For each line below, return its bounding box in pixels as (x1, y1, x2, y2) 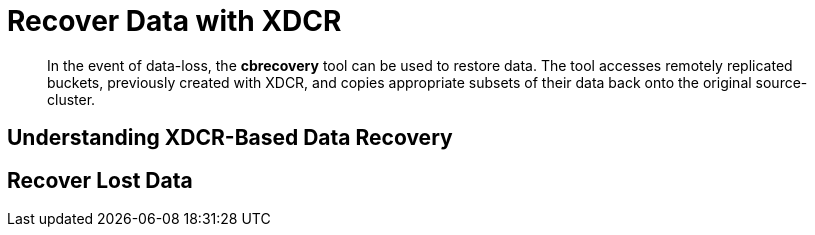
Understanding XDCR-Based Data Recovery (7, 125, 453, 151)
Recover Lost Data (7, 167, 193, 193)
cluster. (47, 90, 96, 108)
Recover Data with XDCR (7, 4, 342, 38)
